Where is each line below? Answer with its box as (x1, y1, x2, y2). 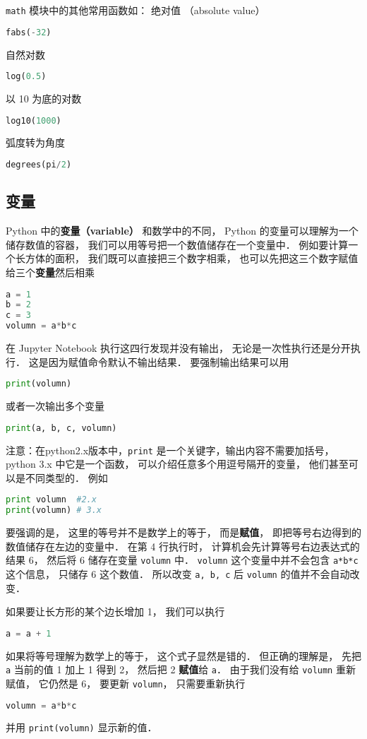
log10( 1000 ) (6, 115, 61, 126)
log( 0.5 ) (6, 71, 47, 82)
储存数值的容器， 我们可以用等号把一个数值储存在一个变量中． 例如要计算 (6, 237, 349, 252)
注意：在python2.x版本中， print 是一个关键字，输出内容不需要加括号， (6, 442, 335, 457)
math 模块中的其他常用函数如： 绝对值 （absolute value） (6, 3, 265, 17)
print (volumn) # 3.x (6, 505, 102, 516)
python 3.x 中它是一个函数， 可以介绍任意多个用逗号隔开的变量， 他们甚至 (6, 456, 349, 471)
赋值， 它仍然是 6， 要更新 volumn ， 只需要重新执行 (6, 675, 246, 690)
